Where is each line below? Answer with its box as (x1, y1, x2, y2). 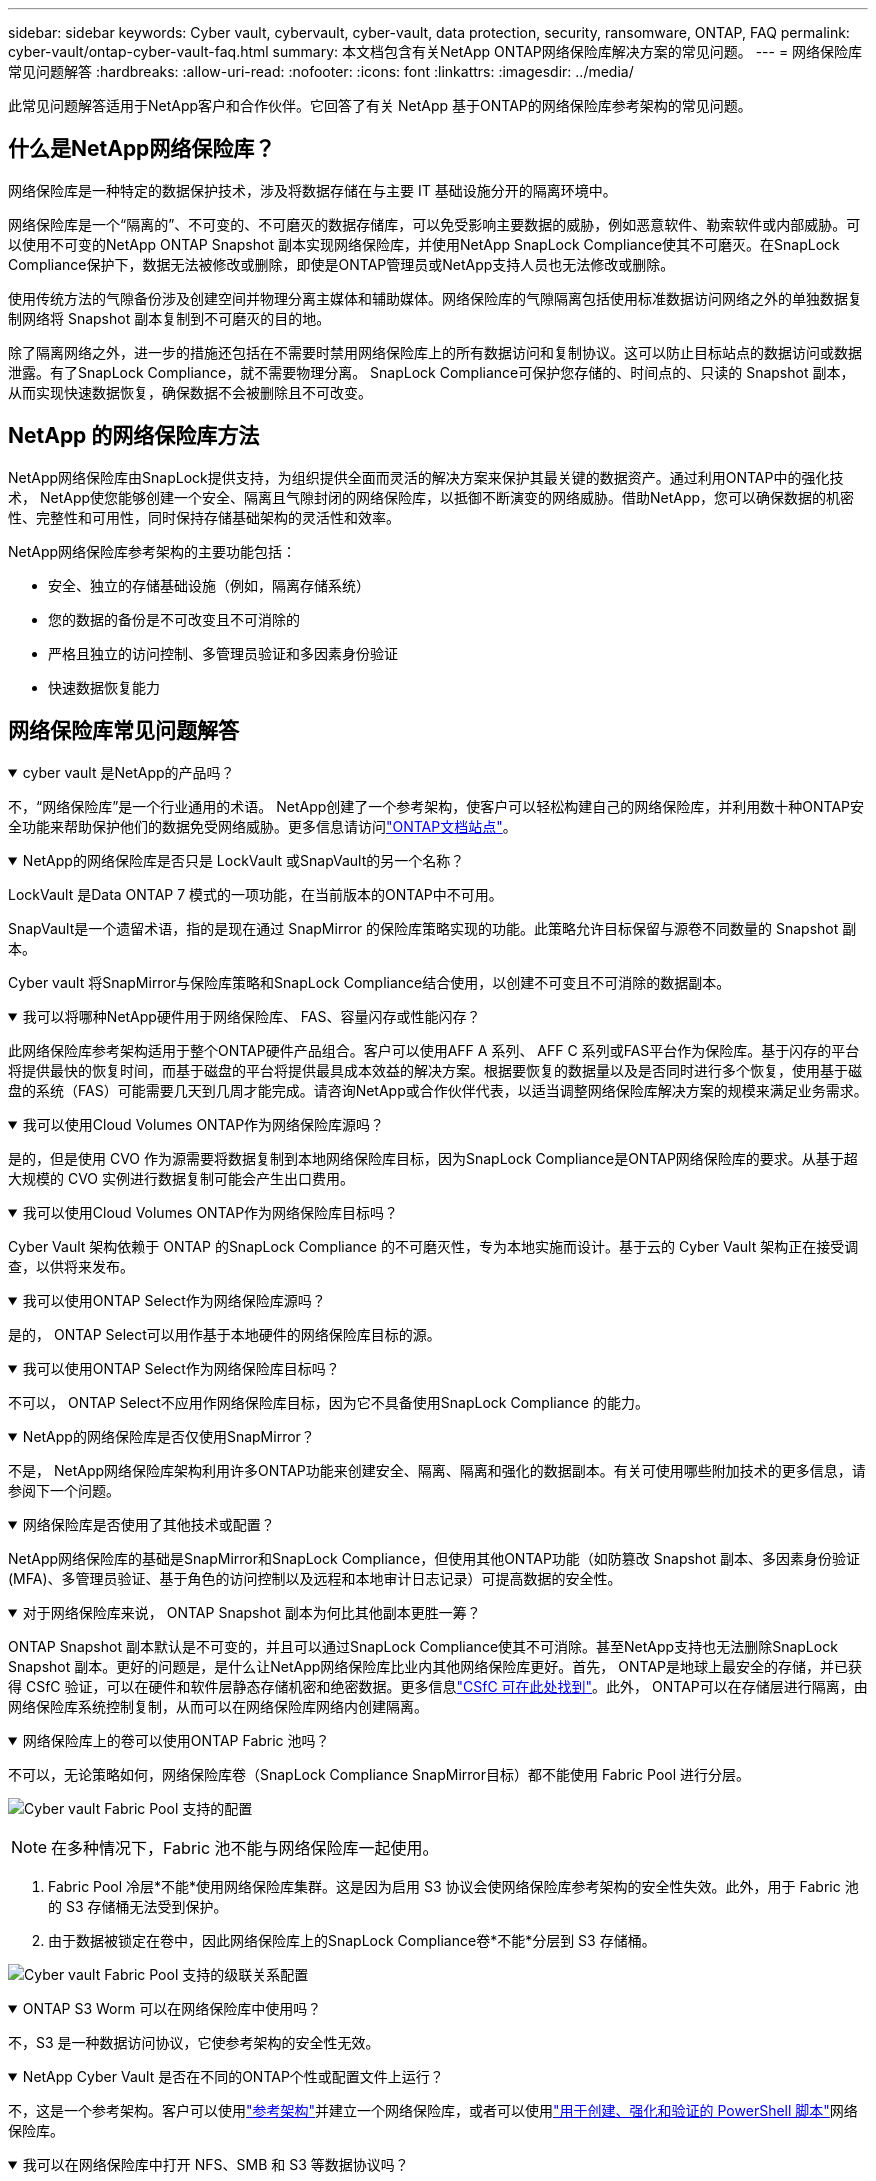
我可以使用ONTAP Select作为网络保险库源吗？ (22, 1291, 326, 1309)
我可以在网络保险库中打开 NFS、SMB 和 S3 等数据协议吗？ (22, 2155, 409, 2173)
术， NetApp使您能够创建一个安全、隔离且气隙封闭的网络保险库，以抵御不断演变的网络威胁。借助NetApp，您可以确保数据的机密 (8, 488, 855, 506)
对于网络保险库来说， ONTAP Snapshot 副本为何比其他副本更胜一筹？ (22, 1603, 481, 1621)
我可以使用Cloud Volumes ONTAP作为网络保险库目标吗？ (22, 1203, 399, 1221)
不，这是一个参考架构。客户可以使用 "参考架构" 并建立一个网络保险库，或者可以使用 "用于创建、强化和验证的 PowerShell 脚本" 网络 (8, 2101, 858, 2119)
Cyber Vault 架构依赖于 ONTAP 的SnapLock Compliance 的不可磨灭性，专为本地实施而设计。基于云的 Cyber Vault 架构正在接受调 (8, 1237, 859, 1255)
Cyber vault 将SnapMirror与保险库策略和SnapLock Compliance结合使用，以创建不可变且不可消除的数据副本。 (8, 973, 731, 991)
